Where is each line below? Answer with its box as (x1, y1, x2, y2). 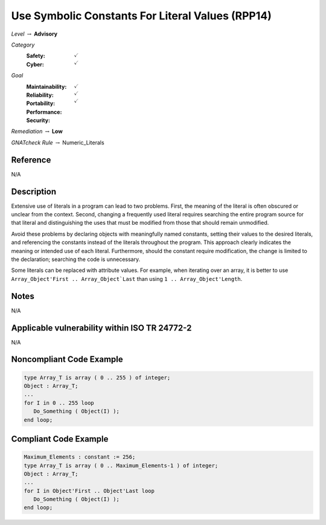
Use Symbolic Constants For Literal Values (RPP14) (11, 9, 272, 22)
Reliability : (26, 91, 54, 98)
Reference (11, 155, 51, 165)
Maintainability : (26, 83, 67, 90)
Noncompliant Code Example (11, 354, 123, 365)
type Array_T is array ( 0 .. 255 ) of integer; (24, 374, 171, 381)
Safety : (26, 52, 45, 60)
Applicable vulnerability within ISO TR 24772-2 (11, 323, 192, 333)
